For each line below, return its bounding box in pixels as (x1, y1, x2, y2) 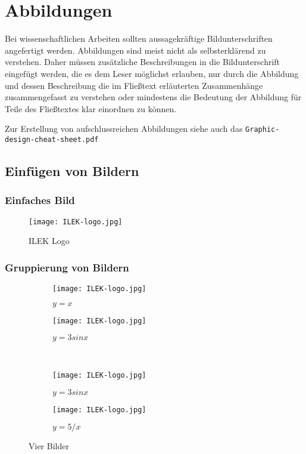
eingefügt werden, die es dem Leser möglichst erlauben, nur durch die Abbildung (5, 67, 299, 79)
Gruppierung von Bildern (5, 260, 129, 274)
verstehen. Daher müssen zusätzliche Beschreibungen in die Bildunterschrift (5, 55, 280, 68)
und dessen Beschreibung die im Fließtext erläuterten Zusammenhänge (5, 79, 263, 91)
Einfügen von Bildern (5, 161, 139, 180)
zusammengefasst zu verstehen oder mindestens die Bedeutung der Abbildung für (5, 91, 302, 103)
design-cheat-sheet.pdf (5, 135, 99, 144)
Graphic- (245, 125, 280, 134)
